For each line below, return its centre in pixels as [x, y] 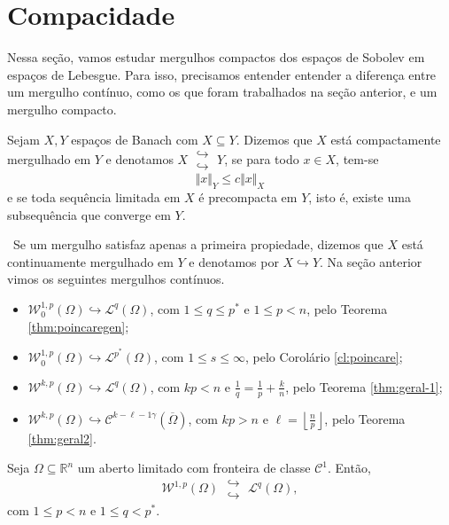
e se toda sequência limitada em [94, 196]
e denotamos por [234, 261]
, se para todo [262, 158]
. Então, [349, 468]
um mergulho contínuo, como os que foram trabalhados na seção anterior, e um [222, 92]
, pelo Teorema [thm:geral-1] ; [364, 386]
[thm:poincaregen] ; [78, 326]
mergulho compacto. [62, 109]
